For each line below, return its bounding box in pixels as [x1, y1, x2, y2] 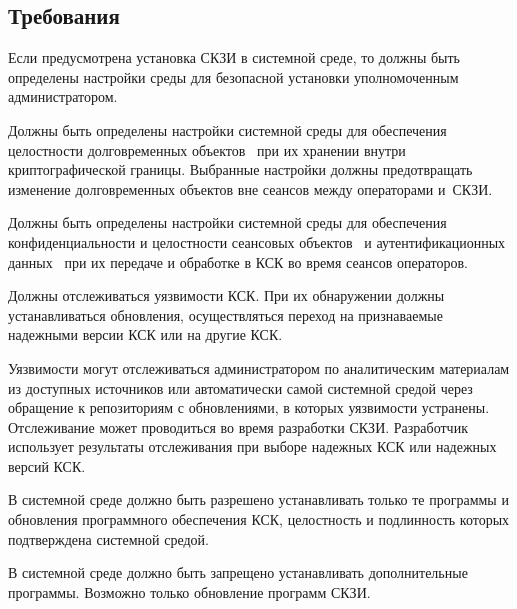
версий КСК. [8, 455, 86, 476]
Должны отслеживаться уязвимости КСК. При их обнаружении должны [8, 285, 445, 306]
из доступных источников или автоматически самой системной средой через [8, 377, 473, 398]
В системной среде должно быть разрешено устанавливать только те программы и [8, 489, 509, 510]
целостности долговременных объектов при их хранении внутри [8, 139, 406, 160]
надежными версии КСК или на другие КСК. [8, 324, 283, 345]
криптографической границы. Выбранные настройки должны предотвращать [8, 159, 473, 180]
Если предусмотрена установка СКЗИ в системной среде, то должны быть [8, 47, 461, 68]
